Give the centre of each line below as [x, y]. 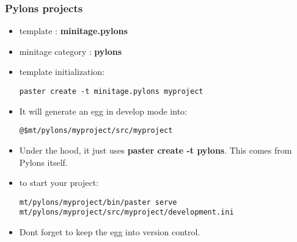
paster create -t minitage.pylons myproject [111, 91]
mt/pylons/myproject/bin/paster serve [98, 202]
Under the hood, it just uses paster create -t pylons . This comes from [156, 150]
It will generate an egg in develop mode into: [103, 111]
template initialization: [62, 72]
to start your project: [59, 183]
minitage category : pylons [71, 51]
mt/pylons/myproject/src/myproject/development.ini [127, 212]
